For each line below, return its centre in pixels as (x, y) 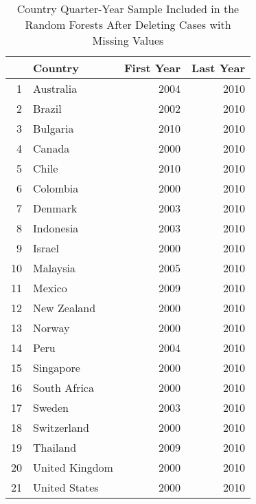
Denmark (55, 208)
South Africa (63, 387)
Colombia (56, 188)
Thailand (55, 447)
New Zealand (65, 308)
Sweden (51, 407)
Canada (51, 148)
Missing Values (128, 40)
